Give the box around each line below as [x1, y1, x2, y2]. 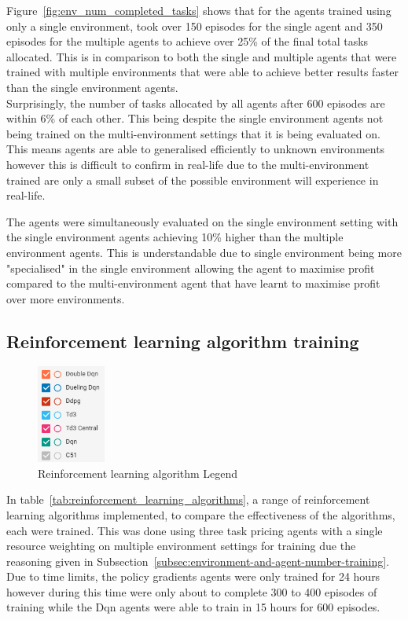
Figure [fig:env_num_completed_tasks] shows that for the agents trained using [6, 2, 391, 18]
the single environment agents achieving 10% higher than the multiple [6, 229, 344, 245]
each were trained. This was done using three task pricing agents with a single [6, 522, 383, 538]
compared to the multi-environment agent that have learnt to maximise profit [6, 275, 380, 292]
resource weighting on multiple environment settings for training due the [6, 537, 356, 554]
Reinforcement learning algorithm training [6, 328, 359, 353]
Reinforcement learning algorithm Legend [38, 464, 238, 481]
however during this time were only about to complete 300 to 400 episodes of [6, 583, 377, 600]
